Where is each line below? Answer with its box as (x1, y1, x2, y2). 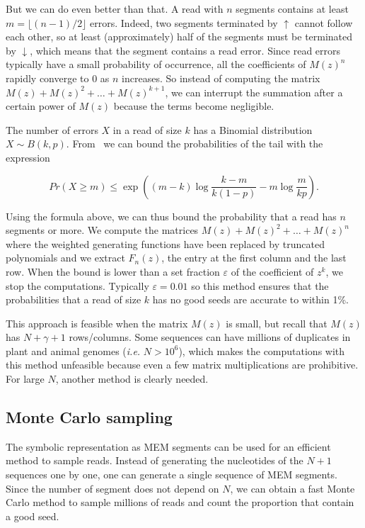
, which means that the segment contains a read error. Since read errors (30, 43, 341, 57)
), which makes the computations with (178, 343, 345, 358)
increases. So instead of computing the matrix (122, 70, 320, 85)
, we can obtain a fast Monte (230, 481, 355, 495)
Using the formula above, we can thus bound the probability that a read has (6, 208, 337, 223)
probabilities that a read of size (6, 292, 141, 307)
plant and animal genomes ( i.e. (6, 343, 141, 358)
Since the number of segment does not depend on (6, 481, 219, 495)
